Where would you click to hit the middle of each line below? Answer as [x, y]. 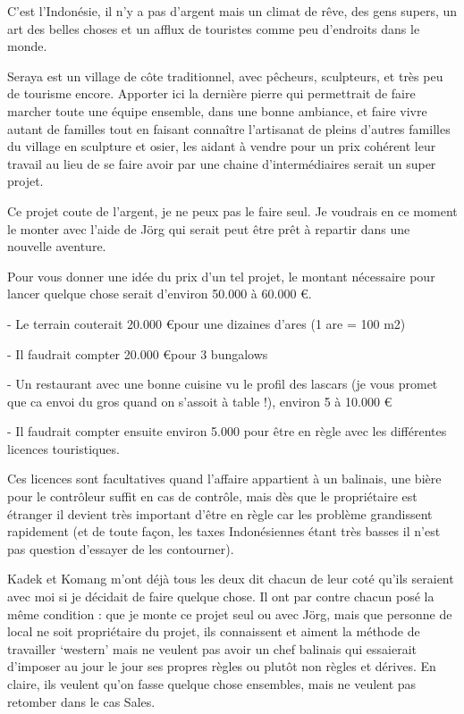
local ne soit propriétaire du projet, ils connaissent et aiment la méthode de [214, 631]
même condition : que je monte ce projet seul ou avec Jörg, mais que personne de [230, 613]
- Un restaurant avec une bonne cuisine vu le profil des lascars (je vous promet [223, 384]
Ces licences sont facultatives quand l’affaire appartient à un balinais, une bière [224, 479]
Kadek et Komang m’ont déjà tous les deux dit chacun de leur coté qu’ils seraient [231, 579]
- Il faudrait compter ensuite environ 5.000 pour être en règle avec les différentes [227, 431]
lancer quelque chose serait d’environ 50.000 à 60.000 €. [160, 294]
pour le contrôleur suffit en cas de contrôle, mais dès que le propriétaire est [212, 496]
